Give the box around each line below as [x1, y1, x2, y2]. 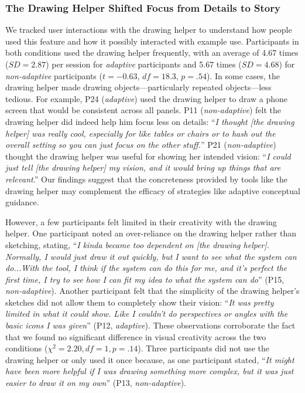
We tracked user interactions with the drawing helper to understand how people [5, 23, 292, 36]
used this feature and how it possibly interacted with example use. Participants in [5, 35, 299, 47]
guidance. [5, 196, 39, 208]
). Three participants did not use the [138, 342, 269, 354]
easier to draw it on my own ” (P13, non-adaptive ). [5, 377, 186, 389]
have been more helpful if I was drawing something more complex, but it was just [5, 365, 294, 377]
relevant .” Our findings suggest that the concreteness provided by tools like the [5, 172, 287, 185]
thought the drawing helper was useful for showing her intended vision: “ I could [5, 150, 291, 162]
